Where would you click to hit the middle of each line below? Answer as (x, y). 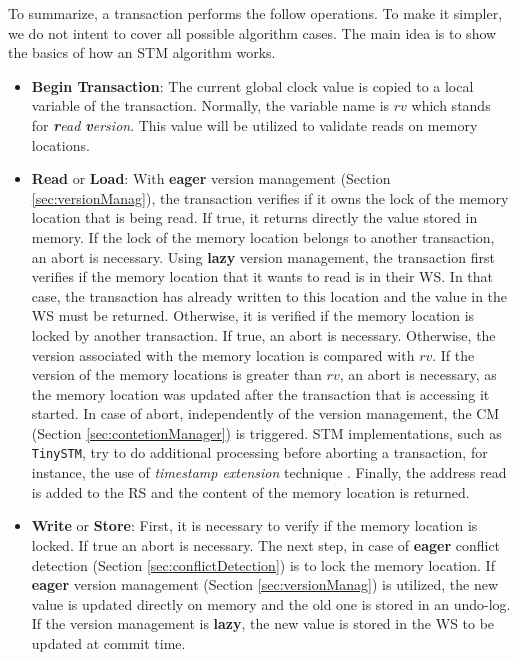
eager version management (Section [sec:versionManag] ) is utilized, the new (265, 584)
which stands (451, 105)
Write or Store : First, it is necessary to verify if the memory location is (254, 525)
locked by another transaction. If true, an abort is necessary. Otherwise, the (263, 334)
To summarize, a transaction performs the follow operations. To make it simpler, (255, 13)
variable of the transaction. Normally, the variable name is (210, 105)
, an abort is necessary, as (418, 374)
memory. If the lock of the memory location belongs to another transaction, (263, 236)
